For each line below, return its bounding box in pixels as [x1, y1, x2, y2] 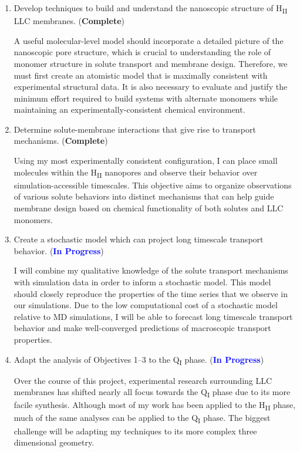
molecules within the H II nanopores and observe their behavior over [14, 166, 258, 180]
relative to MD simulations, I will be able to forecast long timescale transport [14, 310, 293, 322]
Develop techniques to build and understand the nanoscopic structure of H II [14, 2, 288, 15]
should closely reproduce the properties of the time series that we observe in [14, 287, 288, 299]
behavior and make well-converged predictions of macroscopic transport [14, 322, 271, 334]
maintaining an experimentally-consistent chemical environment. [14, 103, 245, 116]
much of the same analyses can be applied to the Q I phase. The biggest [14, 411, 271, 426]
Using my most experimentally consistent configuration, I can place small [14, 154, 278, 167]
